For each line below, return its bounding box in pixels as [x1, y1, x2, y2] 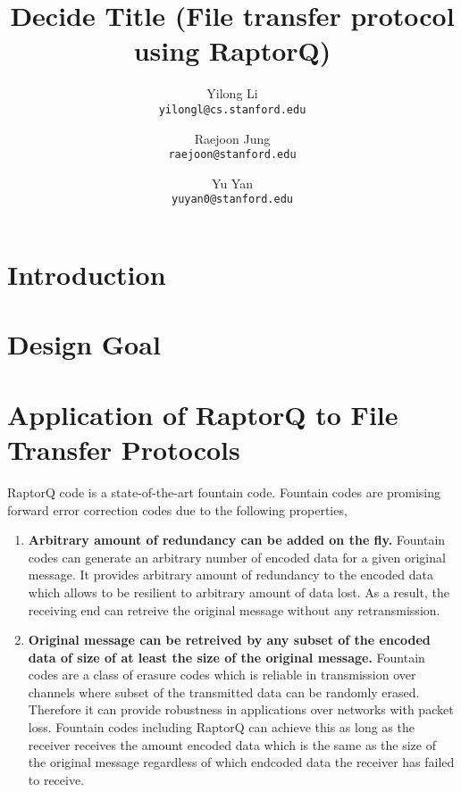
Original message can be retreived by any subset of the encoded [28, 630, 431, 649]
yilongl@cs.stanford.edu [158, 103, 306, 116]
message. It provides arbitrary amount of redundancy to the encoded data [28, 565, 433, 584]
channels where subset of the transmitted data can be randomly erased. [28, 682, 420, 701]
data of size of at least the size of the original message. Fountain [28, 647, 425, 666]
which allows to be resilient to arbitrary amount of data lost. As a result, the [28, 582, 449, 601]
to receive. [28, 770, 85, 788]
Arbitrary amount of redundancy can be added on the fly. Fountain [28, 530, 446, 549]
